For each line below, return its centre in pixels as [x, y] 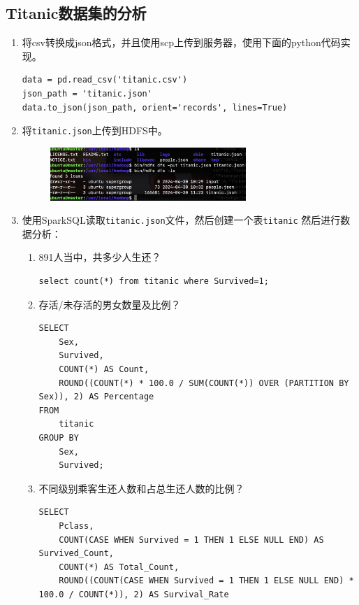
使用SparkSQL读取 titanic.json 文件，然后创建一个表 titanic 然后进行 [181, 220]
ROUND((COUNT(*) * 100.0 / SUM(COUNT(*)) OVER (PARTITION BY [204, 383]
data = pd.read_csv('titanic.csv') [105, 80]
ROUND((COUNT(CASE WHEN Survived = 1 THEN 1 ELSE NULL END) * [206, 581]
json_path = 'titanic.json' [87, 93]
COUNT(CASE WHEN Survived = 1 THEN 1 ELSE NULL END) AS [191, 540]
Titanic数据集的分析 [76, 13]
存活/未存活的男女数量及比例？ [110, 304]
